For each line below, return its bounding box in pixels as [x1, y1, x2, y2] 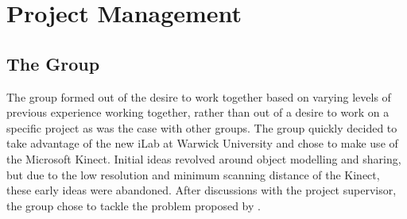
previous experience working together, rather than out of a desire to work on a [6, 104, 390, 121]
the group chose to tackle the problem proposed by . [6, 197, 261, 213]
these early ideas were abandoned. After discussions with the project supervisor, [6, 182, 397, 198]
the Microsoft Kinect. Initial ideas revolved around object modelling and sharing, [6, 150, 401, 167]
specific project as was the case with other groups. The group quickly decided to [6, 119, 397, 136]
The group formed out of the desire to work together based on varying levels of [6, 88, 391, 105]
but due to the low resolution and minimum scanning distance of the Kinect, [6, 166, 380, 182]
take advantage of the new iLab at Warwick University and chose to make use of [6, 135, 398, 152]
